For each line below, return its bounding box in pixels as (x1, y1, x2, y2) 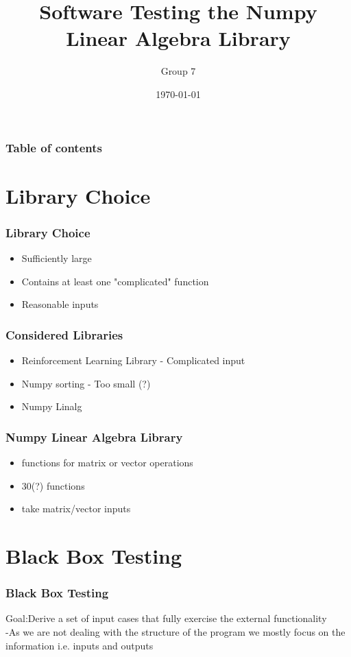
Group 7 (160, 64, 196, 78)
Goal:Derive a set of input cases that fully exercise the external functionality (5, 611, 327, 625)
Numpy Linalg (21, 399, 82, 414)
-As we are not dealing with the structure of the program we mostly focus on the (5, 624, 346, 638)
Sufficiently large (21, 251, 92, 265)
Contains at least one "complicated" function (21, 274, 209, 288)
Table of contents (5, 139, 102, 156)
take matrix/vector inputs (21, 501, 131, 516)
